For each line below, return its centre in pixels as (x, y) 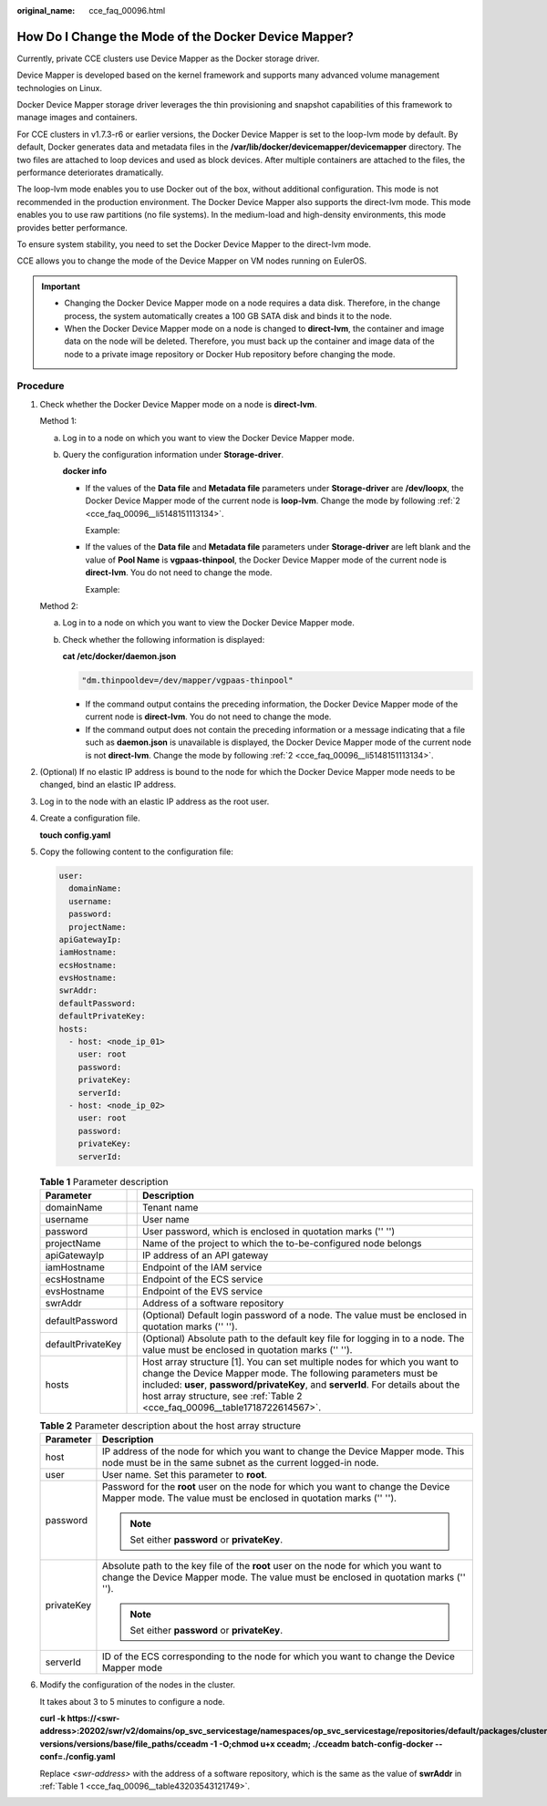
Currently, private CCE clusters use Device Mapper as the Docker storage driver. (168, 58)
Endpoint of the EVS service (202, 1291)
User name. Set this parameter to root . (185, 1475)
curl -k (52, 1718)
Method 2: (59, 605)
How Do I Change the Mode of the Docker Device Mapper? (186, 36)
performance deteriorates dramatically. (90, 172)
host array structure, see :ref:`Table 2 (222, 1396)
